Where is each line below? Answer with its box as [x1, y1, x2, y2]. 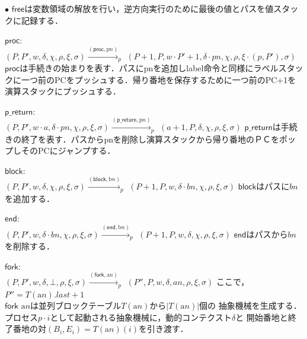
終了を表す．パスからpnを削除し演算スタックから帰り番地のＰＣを [21, 132, 280, 145]
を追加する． [5, 192, 55, 204]
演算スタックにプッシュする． [5, 85, 121, 97]
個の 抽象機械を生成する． [199, 299, 302, 312]
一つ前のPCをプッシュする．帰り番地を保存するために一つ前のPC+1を [21, 73, 296, 85]
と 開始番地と [235, 311, 288, 323]
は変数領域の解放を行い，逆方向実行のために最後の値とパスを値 [24, 2, 274, 14]
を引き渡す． [139, 322, 188, 335]
